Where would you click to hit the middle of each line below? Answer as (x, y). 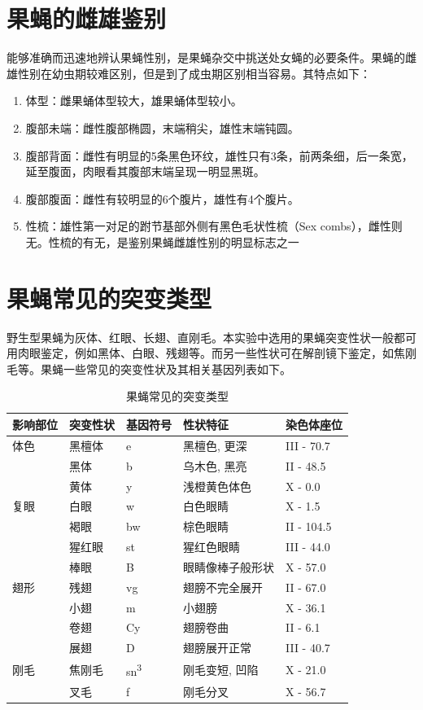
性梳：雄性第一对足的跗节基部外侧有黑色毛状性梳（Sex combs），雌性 (208, 226)
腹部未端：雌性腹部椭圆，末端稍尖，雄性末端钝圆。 (162, 127)
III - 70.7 (308, 445)
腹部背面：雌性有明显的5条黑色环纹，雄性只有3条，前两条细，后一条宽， (219, 155)
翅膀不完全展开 (223, 587)
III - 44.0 (308, 547)
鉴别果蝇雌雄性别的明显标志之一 (214, 241)
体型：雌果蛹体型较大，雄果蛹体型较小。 (134, 101)
